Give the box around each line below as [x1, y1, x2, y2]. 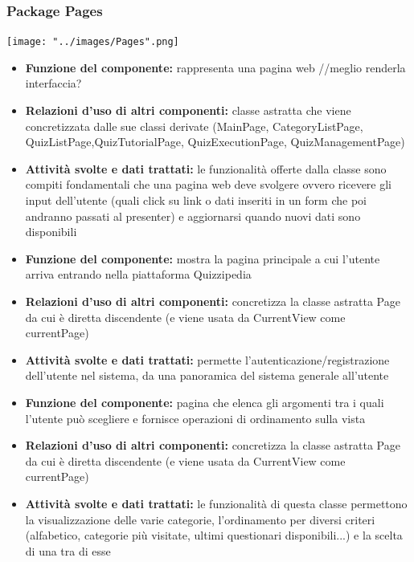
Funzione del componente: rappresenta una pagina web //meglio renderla [25, 59, 406, 75]
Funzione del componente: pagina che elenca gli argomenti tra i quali [25, 393, 384, 410]
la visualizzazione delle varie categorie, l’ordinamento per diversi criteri [25, 511, 375, 527]
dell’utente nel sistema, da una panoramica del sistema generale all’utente [25, 367, 389, 384]
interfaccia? [25, 75, 82, 92]
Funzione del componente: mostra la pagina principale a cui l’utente [25, 250, 380, 267]
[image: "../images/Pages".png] [6, 36, 179, 48]
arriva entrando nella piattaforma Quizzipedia [25, 266, 252, 283]
